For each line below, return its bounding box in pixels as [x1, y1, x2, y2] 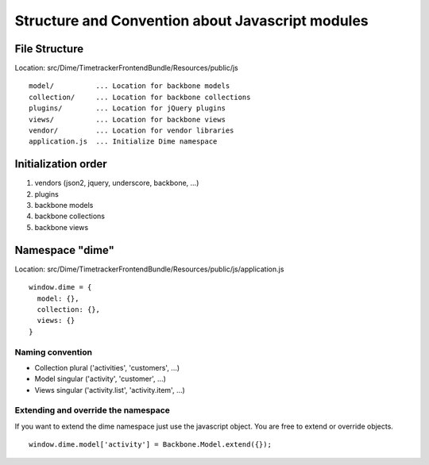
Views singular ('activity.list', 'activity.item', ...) [34, 385, 186, 394]
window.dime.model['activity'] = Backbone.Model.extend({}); [29, 440, 272, 449]
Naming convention [14, 346, 93, 357]
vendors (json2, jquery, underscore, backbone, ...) [34, 179, 199, 188]
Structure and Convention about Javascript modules [14, 12, 369, 29]
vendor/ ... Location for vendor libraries [29, 126, 234, 135]
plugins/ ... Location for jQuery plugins [29, 104, 226, 113]
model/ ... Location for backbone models [29, 82, 230, 90]
